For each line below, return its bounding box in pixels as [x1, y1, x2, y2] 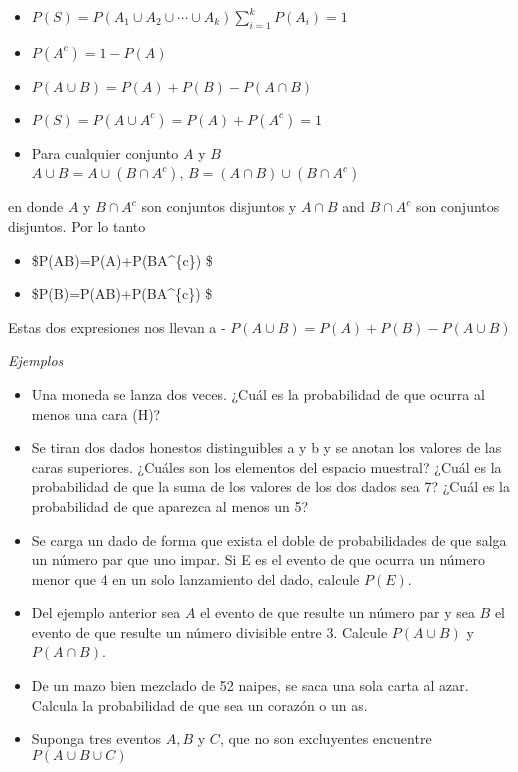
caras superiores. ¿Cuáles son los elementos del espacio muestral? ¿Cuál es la [31, 456, 502, 477]
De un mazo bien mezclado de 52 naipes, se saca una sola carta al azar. [31, 675, 469, 696]
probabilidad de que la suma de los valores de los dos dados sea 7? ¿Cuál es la [31, 476, 510, 497]
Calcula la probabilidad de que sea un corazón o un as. [31, 694, 368, 715]
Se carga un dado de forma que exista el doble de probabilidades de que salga [31, 529, 507, 550]
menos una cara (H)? [31, 403, 161, 424]
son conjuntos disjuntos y [141, 196, 297, 217]
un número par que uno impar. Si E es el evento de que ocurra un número [31, 549, 485, 570]
